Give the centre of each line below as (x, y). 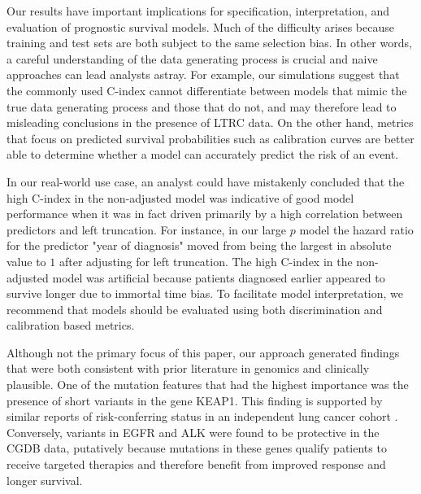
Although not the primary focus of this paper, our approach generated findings (203, 352)
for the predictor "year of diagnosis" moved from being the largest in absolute (199, 245)
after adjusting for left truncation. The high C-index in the (206, 261)
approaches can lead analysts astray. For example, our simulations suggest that (203, 74)
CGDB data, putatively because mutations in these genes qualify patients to (197, 448)
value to (26, 261)
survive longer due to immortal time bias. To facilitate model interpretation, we (205, 293)
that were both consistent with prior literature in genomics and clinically (188, 368)
